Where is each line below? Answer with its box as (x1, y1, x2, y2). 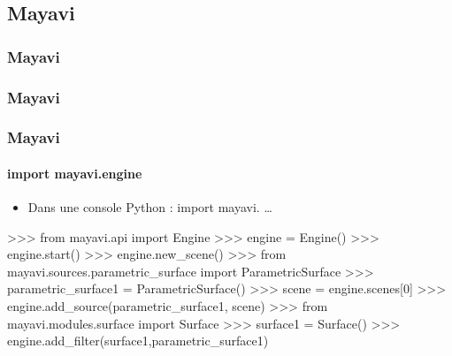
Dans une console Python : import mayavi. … (27, 198, 272, 216)
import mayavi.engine (7, 163, 142, 182)
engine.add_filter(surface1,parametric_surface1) (7, 331, 269, 350)
